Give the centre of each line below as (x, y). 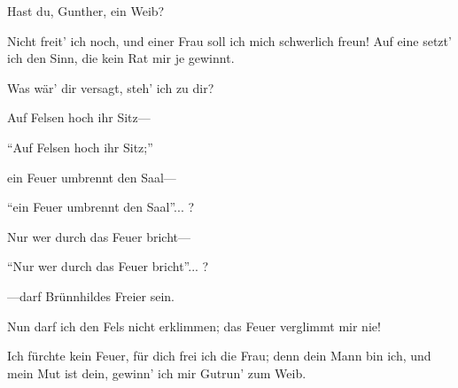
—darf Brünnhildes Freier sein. (91, 295)
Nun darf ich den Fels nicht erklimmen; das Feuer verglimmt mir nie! (194, 326)
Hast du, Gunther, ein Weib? (86, 11)
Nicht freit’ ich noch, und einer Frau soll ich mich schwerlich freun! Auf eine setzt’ (229, 40)
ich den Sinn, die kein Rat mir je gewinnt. (121, 58)
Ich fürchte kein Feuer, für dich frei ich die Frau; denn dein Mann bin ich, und (219, 356)
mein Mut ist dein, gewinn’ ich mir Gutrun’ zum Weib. (157, 372)
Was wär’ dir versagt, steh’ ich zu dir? (111, 87)
